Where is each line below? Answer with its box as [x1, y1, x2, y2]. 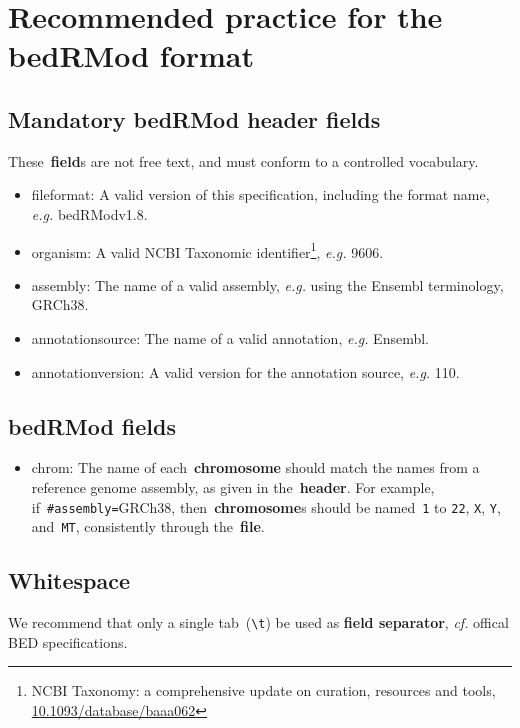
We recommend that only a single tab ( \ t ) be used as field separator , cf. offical [8, 612, 509, 633]
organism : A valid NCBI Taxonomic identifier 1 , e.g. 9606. [31, 238, 384, 262]
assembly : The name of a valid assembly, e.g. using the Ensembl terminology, [31, 274, 504, 295]
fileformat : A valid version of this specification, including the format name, [31, 184, 490, 205]
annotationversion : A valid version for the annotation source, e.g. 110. [31, 361, 460, 382]
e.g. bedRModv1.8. [31, 203, 148, 224]
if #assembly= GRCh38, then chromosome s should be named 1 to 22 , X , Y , [31, 496, 501, 517]
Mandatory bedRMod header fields [8, 103, 381, 134]
